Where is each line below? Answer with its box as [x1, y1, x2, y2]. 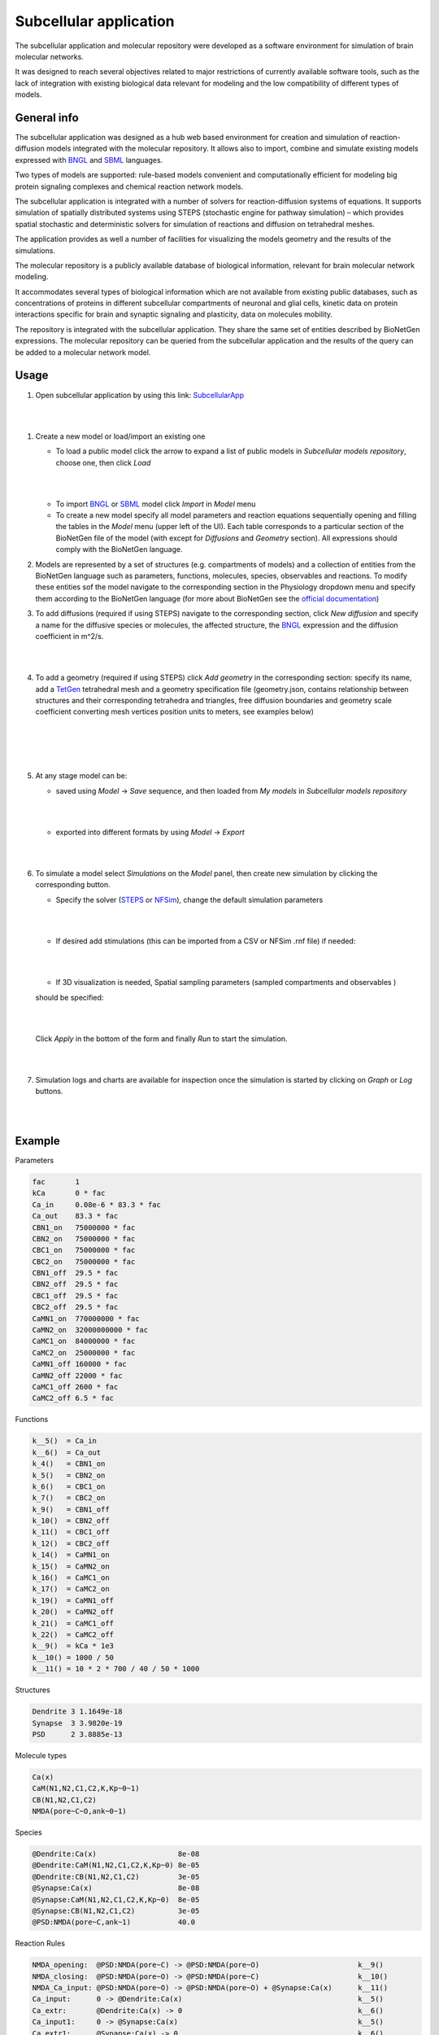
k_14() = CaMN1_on [32, 1551, 110, 1560]
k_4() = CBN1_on [32, 1460, 106, 1468]
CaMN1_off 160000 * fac [32, 1359, 128, 1369]
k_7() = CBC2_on [32, 1494, 106, 1503]
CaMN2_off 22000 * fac [32, 1371, 123, 1380]
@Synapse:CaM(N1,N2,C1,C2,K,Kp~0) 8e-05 [32, 1895, 200, 1904]
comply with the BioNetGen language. [55, 545, 183, 554]
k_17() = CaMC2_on [32, 1584, 110, 1594]
